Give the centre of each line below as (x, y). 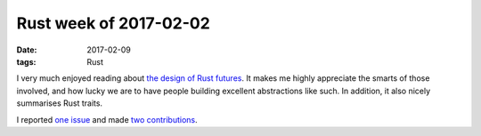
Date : (27, 50)
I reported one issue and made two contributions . (107, 119)
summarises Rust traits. (59, 103)
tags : (26, 61)
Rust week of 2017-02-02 (114, 23)
